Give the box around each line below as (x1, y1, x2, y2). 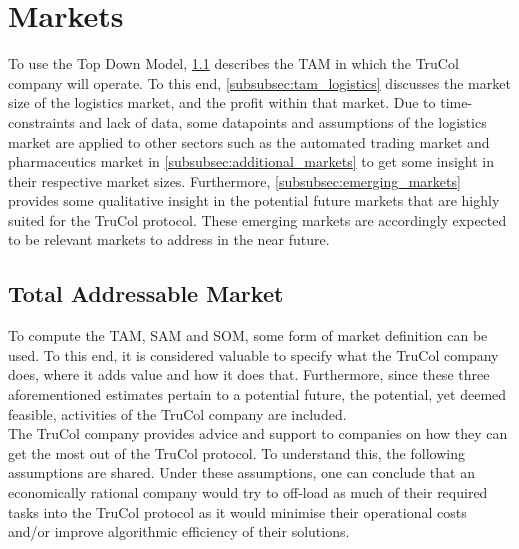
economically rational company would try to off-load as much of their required (8, 482, 488, 503)
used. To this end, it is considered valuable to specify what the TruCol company (8, 344, 499, 365)
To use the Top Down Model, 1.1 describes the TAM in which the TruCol (8, 53, 459, 74)
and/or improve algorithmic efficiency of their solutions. (8, 521, 350, 542)
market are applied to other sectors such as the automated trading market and (8, 131, 490, 152)
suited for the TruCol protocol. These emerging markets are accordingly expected (8, 209, 507, 230)
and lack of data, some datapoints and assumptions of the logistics (79, 111, 487, 132)
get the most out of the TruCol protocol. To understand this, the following (8, 442, 465, 463)
